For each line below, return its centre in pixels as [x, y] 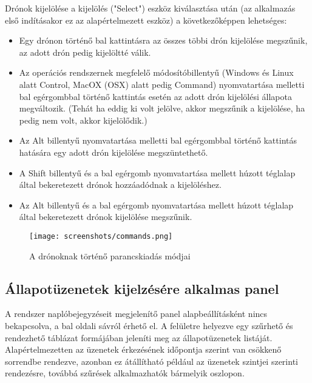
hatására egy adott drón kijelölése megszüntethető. [114, 152]
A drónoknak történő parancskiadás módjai [110, 255]
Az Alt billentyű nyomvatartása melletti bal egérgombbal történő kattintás [158, 140]
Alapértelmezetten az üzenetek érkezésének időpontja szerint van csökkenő [143, 349]
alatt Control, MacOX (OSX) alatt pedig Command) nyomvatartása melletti [162, 84]
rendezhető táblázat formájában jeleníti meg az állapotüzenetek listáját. [139, 337]
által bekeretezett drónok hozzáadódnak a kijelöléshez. [120, 185]
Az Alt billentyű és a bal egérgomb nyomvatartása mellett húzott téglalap [156, 205]
